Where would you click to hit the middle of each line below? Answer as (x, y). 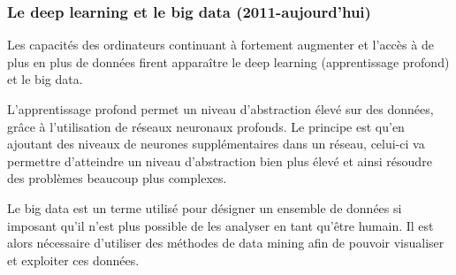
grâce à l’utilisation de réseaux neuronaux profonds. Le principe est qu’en (206, 126)
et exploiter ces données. (73, 260)
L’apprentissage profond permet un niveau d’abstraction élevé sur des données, (220, 109)
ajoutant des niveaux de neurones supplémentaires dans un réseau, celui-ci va (216, 144)
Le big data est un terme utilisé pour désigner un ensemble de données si (205, 207)
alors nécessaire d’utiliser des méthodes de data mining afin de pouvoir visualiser (226, 243)
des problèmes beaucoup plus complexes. (117, 178)
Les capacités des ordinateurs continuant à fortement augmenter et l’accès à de (220, 45)
